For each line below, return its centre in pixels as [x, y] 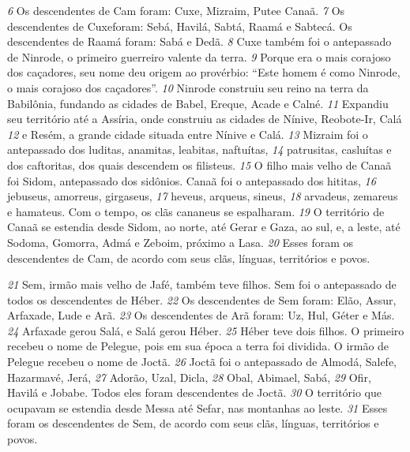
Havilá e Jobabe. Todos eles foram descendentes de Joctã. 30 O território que [195, 392]
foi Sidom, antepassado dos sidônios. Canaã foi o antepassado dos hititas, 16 [192, 180]
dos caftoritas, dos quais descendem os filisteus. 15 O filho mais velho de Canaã [199, 164]
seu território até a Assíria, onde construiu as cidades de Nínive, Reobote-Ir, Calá [205, 119]
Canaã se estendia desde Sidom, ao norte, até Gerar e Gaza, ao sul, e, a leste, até [204, 227]
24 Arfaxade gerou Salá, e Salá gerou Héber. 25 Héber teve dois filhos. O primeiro [206, 330]
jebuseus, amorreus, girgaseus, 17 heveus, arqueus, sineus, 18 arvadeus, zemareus [203, 196]
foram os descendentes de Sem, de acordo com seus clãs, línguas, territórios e [193, 423]
